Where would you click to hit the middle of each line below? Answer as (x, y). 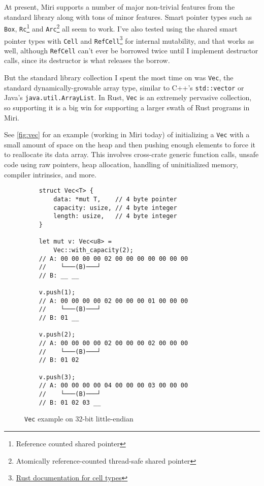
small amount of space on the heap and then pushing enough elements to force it (130, 144)
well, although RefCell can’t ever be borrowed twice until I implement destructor (131, 50)
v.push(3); (57, 377)
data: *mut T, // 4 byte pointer (115, 199)
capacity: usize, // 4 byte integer (115, 208)
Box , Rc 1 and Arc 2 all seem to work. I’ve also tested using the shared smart (121, 28)
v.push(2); (57, 335)
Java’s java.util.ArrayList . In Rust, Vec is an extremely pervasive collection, (128, 97)
